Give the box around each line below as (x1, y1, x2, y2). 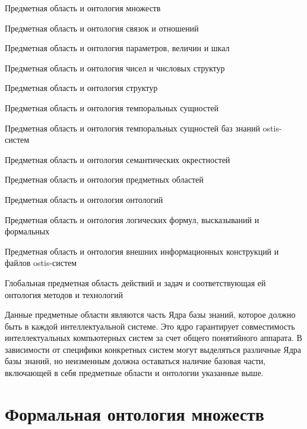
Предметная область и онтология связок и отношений (5, 21, 199, 34)
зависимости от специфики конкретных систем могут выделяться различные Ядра (5, 343, 302, 355)
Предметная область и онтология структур (5, 82, 158, 94)
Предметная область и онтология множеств (5, 2, 161, 14)
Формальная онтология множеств (5, 401, 264, 425)
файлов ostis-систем (5, 256, 77, 269)
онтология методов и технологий (5, 288, 123, 300)
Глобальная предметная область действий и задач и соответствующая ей (5, 276, 266, 289)
